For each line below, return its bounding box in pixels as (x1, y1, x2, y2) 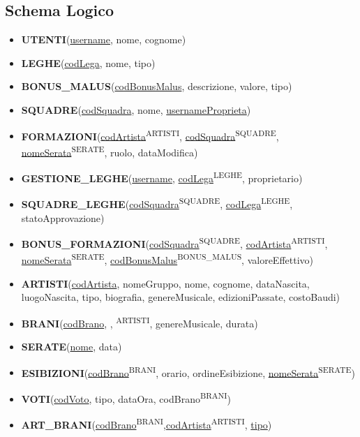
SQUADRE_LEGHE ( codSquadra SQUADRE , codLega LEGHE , (21, 195, 293, 211)
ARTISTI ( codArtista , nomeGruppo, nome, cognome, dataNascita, (21, 276, 310, 290)
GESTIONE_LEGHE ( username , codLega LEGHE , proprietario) (21, 169, 303, 185)
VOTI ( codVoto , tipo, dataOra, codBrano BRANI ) (21, 389, 231, 406)
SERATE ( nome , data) (21, 339, 122, 354)
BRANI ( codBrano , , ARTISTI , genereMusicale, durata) (21, 313, 258, 330)
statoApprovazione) (21, 210, 105, 225)
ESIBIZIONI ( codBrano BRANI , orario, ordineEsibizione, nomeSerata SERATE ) (21, 363, 355, 380)
